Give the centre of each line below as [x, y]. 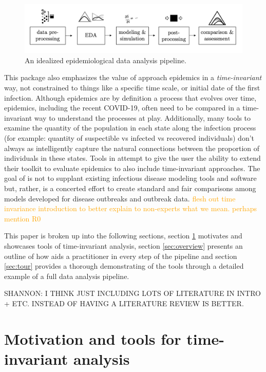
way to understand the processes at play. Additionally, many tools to [142, 117]
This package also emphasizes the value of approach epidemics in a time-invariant [133, 77]
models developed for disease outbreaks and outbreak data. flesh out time [120, 198]
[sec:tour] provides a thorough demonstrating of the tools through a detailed [124, 266]
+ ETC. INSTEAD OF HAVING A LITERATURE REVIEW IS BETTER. [124, 303]
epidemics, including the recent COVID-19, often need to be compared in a [122, 108]
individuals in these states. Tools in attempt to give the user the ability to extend [132, 158]
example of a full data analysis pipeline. [67, 276]
